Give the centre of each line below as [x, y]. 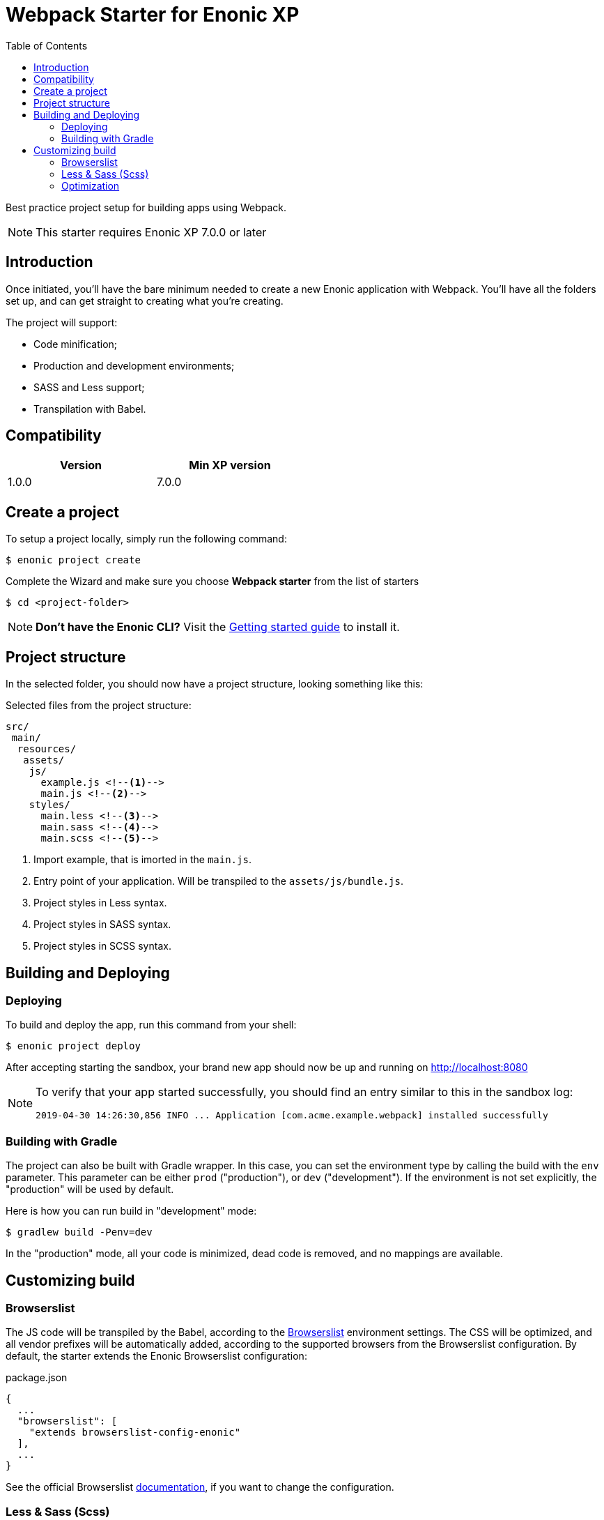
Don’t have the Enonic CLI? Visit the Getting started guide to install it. [218, 627]
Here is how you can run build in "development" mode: [131, 1211]
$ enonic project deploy [73, 1046]
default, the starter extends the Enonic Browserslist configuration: [156, 1356]
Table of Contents [47, 45]
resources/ [47, 749]
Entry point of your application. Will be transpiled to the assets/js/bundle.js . [218, 881]
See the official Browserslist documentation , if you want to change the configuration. [200, 1487]
